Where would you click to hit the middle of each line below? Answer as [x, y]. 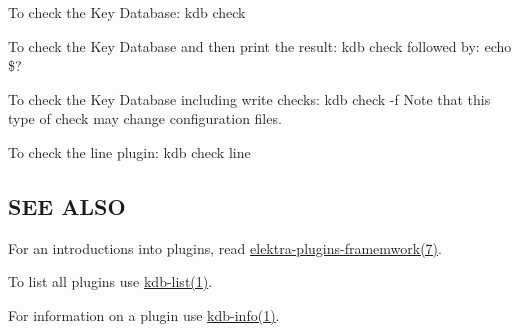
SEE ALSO [67, 205]
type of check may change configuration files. [145, 118]
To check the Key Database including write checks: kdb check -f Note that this [249, 98]
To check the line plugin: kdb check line [129, 151]
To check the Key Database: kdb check [127, 12]
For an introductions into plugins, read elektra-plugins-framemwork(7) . [225, 247]
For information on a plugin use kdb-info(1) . [144, 314]
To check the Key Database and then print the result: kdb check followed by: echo [260, 45]
